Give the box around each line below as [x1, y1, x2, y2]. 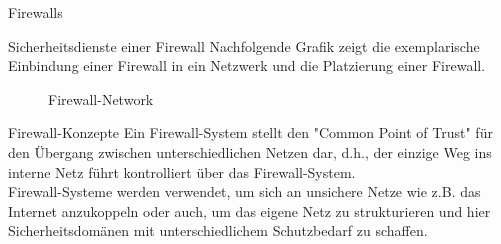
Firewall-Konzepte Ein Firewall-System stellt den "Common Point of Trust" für [8, 122, 493, 143]
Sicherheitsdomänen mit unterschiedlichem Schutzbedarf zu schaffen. [8, 220, 428, 241]
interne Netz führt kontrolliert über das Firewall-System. [8, 161, 356, 182]
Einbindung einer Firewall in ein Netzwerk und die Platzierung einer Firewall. [8, 55, 486, 76]
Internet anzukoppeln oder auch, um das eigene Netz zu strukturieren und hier [8, 200, 491, 221]
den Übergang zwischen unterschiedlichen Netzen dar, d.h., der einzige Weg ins [8, 141, 492, 162]
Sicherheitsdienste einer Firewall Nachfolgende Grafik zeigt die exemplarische [8, 35, 480, 56]
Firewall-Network [48, 88, 154, 109]
